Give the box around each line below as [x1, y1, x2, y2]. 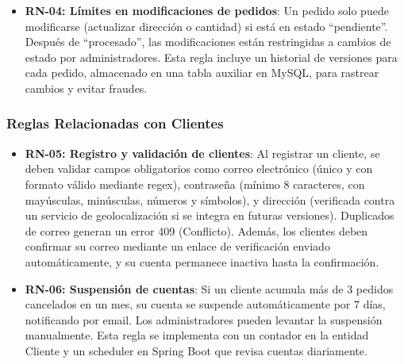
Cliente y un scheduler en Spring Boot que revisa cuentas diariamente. [25, 342, 367, 358]
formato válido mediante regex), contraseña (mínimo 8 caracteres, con [25, 175, 365, 192]
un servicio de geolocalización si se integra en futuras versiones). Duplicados [25, 207, 394, 224]
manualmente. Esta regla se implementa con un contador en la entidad [25, 327, 369, 343]
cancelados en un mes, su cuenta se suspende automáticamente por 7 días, [25, 296, 386, 312]
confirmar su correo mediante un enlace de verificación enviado [25, 238, 330, 255]
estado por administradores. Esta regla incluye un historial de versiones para [25, 48, 398, 65]
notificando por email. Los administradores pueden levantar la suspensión [25, 311, 383, 328]
